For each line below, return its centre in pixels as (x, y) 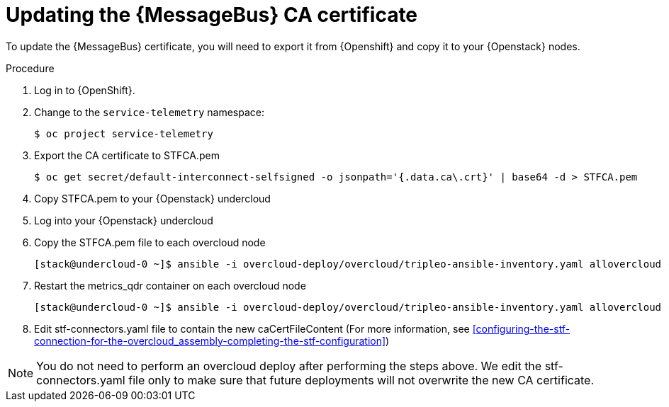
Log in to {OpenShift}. (85, 90)
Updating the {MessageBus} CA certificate (212, 15)
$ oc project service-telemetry (124, 133)
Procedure (30, 68)
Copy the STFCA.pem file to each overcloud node (150, 242)
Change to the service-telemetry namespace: (150, 112)
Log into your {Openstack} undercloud (124, 220)
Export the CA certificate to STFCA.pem (127, 155)
